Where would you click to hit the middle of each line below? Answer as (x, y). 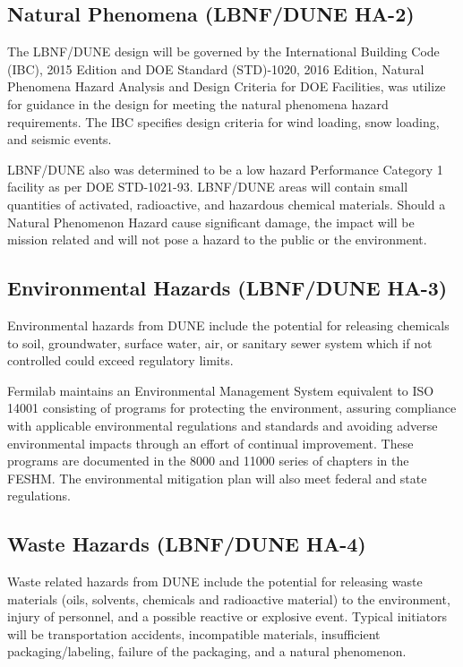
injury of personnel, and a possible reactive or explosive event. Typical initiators (227, 616)
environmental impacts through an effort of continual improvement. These (210, 443)
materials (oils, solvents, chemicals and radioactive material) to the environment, (229, 599)
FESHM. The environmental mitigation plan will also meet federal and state (217, 478)
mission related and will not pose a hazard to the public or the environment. (217, 239)
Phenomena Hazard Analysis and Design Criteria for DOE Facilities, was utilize (227, 86)
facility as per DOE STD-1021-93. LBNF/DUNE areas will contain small (208, 187)
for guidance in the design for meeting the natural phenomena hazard (198, 103)
